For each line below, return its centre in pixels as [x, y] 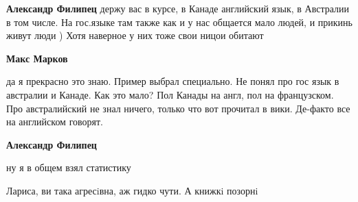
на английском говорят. [55, 122]
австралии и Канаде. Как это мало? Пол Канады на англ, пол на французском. [170, 94]
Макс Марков [37, 58]
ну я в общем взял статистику [69, 167]
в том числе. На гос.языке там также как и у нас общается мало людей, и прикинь [179, 22]
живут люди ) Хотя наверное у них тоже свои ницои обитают [135, 35]
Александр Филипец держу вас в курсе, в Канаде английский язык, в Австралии [178, 8]
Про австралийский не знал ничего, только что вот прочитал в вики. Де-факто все [178, 108]
